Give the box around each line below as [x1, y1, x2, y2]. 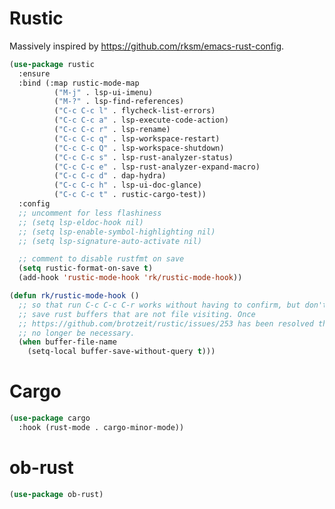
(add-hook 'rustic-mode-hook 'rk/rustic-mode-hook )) [18, 273, 243, 283]
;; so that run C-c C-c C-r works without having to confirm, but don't [18, 300, 328, 310]
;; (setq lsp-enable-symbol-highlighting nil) [18, 227, 216, 237]
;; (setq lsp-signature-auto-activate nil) [18, 236, 202, 246]
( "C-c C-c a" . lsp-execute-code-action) [53, 115, 229, 126]
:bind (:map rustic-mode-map [18, 78, 140, 88]
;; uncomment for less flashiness [18, 208, 162, 218]
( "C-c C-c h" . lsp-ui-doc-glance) [53, 180, 202, 191]
